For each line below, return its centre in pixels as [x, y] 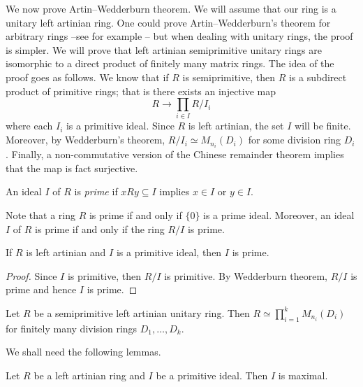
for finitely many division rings [72, 328]
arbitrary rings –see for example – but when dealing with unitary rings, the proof [179, 36]
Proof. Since [31, 275]
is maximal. [303, 375]
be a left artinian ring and [89, 375]
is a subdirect [318, 77]
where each [29, 126]
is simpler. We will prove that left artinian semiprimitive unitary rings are [164, 49]
